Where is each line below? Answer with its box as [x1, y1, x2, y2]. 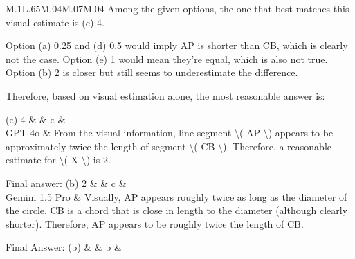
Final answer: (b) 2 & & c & [6, 175, 127, 190]
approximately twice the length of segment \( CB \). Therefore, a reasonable [6, 139, 332, 153]
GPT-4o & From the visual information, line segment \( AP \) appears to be [6, 125, 334, 140]
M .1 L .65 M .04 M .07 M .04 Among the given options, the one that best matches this [6, 1, 349, 15]
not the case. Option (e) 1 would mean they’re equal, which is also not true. [6, 51, 328, 66]
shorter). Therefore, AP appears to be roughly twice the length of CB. [6, 216, 304, 231]
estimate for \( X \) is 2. [6, 152, 111, 167]
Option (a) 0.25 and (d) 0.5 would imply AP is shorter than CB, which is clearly [6, 38, 348, 53]
